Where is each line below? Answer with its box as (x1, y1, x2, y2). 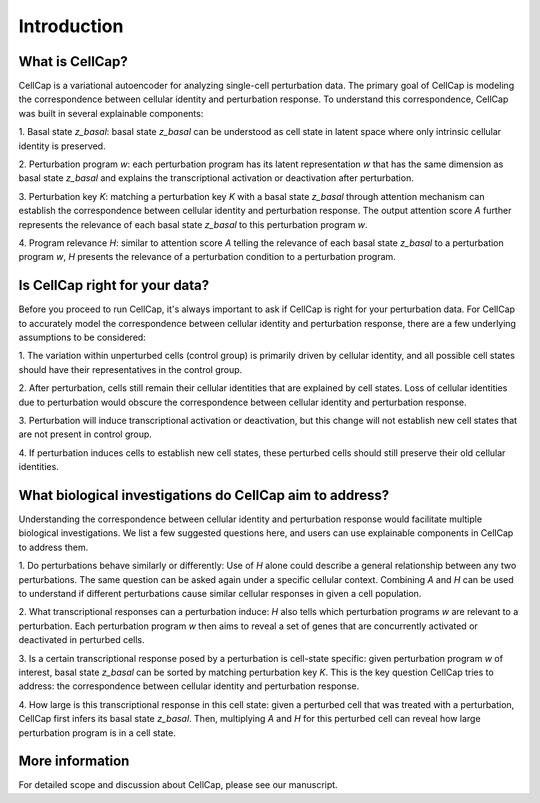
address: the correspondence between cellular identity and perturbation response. (18, 680, 360, 692)
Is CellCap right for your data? (18, 277, 210, 294)
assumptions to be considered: (18, 331, 147, 344)
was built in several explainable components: (18, 107, 204, 119)
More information (18, 753, 130, 770)
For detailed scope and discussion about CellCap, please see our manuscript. (18, 779, 339, 791)
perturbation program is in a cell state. (18, 726, 177, 739)
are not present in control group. (18, 428, 152, 440)
